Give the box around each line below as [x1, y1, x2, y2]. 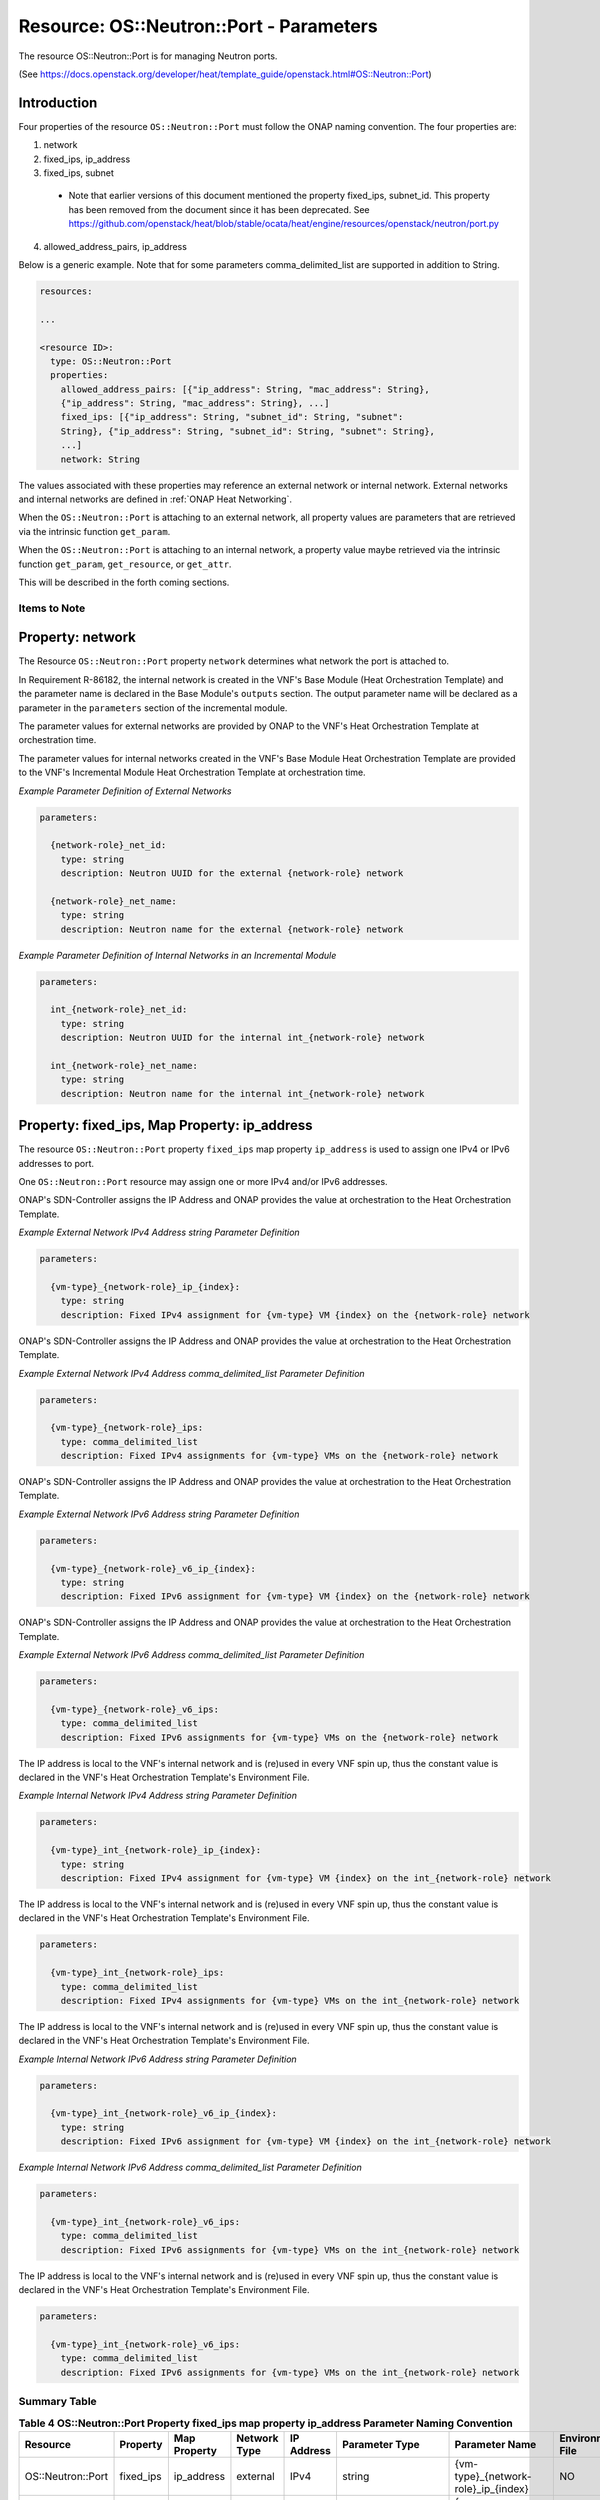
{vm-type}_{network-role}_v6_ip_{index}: [50, 1563, 257, 1574]
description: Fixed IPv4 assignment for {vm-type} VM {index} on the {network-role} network [60, 1309, 530, 1320]
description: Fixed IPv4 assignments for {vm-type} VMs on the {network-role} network [60, 1450, 499, 1462]
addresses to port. [18, 1157, 95, 1169]
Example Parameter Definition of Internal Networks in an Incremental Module [18, 949, 337, 961]
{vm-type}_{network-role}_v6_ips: [50, 1703, 220, 1715]
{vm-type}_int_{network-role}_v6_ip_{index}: [50, 2108, 277, 2119]
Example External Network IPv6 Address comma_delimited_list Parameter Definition [18, 1649, 365, 1661]
